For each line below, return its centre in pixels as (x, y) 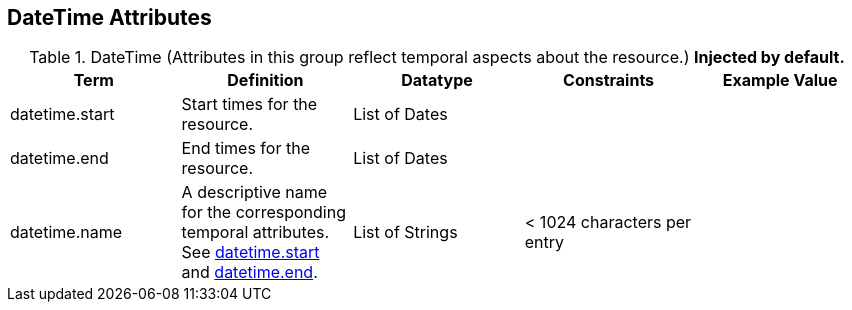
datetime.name (66, 232)
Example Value (780, 80)
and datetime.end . (249, 272)
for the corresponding (264, 212)
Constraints (609, 80)
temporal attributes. (255, 232)
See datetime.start (250, 252)
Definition (265, 80)
